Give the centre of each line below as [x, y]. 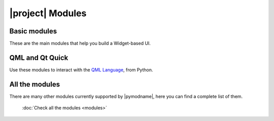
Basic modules [33, 31]
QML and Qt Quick [39, 57]
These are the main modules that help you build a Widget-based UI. [80, 44]
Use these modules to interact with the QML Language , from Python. [81, 70]
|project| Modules [48, 13]
